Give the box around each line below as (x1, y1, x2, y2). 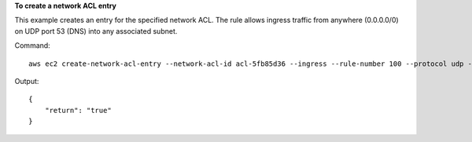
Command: (14, 41, 50, 50)
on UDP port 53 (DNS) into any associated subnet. (14, 26, 178, 35)
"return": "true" (44, 106, 112, 115)
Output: (14, 76, 39, 86)
